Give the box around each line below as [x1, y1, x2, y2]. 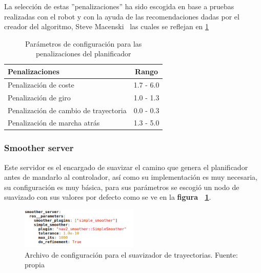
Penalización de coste [8, 79, 74, 90]
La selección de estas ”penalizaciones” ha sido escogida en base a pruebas [4, 1, 234, 11]
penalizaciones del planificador [35, 48, 131, 59]
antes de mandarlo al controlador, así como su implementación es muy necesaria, [4, 172, 257, 182]
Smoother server [4, 141, 74, 154]
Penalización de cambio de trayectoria [8, 104, 127, 115]
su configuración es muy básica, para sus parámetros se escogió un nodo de [4, 181, 239, 192]
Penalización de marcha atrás [8, 117, 100, 128]
